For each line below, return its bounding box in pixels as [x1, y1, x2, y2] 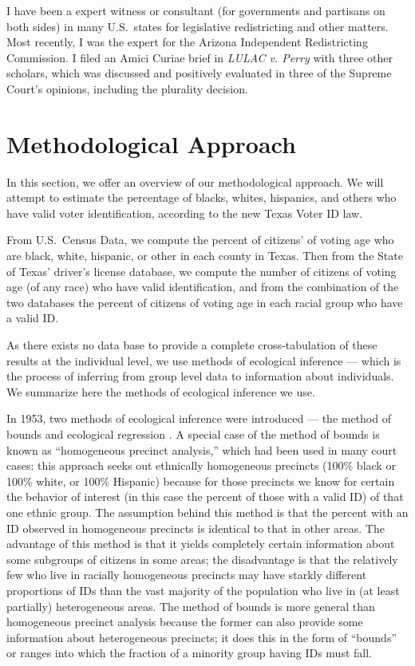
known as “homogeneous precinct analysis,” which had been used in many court [6, 441, 397, 458]
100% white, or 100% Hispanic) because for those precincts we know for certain [6, 472, 395, 489]
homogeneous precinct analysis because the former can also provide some [6, 613, 363, 630]
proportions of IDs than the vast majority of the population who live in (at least [6, 581, 400, 598]
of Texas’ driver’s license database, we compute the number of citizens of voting [6, 262, 397, 279]
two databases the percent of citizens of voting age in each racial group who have [6, 294, 403, 310]
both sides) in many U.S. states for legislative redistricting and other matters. [6, 18, 389, 34]
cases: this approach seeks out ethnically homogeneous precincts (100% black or [6, 457, 396, 474]
